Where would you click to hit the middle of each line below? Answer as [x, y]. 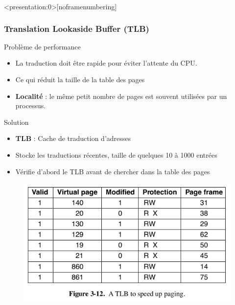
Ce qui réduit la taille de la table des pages [80, 79]
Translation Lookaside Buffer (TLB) [77, 28]
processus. [31, 106]
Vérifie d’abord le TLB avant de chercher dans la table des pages [113, 171]
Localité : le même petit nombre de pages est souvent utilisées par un [121, 96]
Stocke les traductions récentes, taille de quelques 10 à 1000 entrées [116, 154]
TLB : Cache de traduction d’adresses [73, 138]
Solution [16, 122]
